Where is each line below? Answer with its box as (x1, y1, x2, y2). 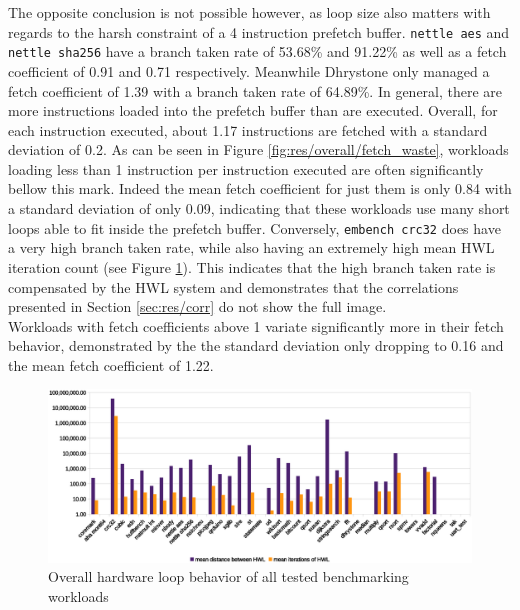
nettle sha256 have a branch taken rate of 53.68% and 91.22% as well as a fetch (8, 41, 507, 62)
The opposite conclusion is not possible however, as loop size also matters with (8, 2, 491, 22)
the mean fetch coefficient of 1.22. (8, 354, 214, 375)
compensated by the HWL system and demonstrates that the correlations (8, 276, 459, 297)
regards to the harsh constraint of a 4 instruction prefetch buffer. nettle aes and (8, 21, 510, 42)
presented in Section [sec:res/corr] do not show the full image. (8, 296, 387, 317)
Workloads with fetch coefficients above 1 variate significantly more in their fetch (8, 315, 504, 336)
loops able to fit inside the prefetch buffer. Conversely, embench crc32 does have (8, 217, 501, 238)
